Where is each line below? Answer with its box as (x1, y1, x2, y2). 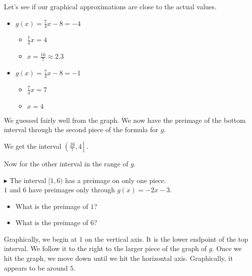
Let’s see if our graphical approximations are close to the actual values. (4, 1, 217, 11)
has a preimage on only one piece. (65, 175, 166, 185)
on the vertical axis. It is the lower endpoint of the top (84, 233, 249, 244)
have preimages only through (28, 184, 115, 195)
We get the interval (4, 140, 62, 151)
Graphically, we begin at (4, 233, 77, 244)
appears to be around (4, 262, 68, 273)
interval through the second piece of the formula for (4, 124, 159, 135)
